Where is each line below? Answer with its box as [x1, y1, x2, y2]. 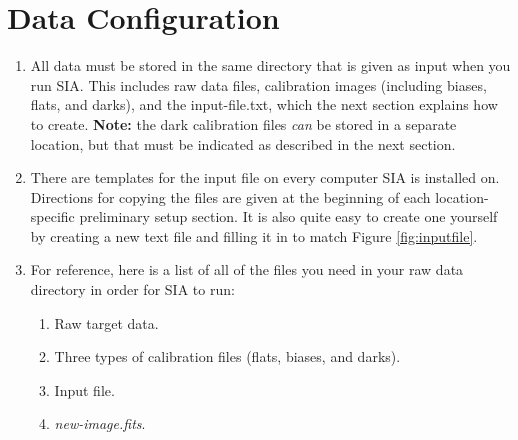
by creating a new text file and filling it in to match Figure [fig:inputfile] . [30, 225, 478, 246]
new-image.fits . [54, 413, 146, 434]
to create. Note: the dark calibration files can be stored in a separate [30, 113, 457, 134]
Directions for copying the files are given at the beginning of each [30, 186, 431, 207]
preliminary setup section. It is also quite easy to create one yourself [79, 206, 498, 227]
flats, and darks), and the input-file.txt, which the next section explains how [30, 94, 498, 115]
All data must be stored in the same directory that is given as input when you [30, 55, 511, 76]
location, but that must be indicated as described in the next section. [30, 133, 456, 154]
